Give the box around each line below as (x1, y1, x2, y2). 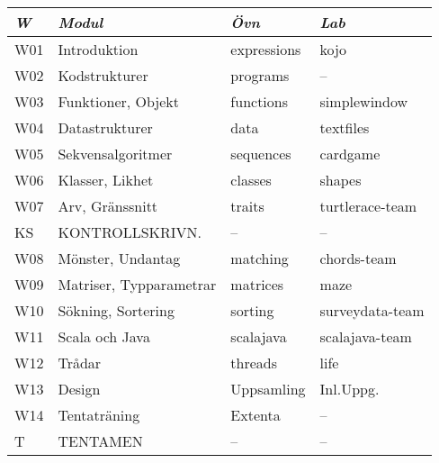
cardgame (319, 143, 381, 164)
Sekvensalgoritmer (58, 143, 173, 164)
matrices (230, 274, 284, 295)
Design (58, 378, 101, 399)
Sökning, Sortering (58, 300, 175, 321)
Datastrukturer (58, 117, 153, 138)
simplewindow (319, 91, 408, 112)
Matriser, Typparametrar (58, 274, 217, 295)
